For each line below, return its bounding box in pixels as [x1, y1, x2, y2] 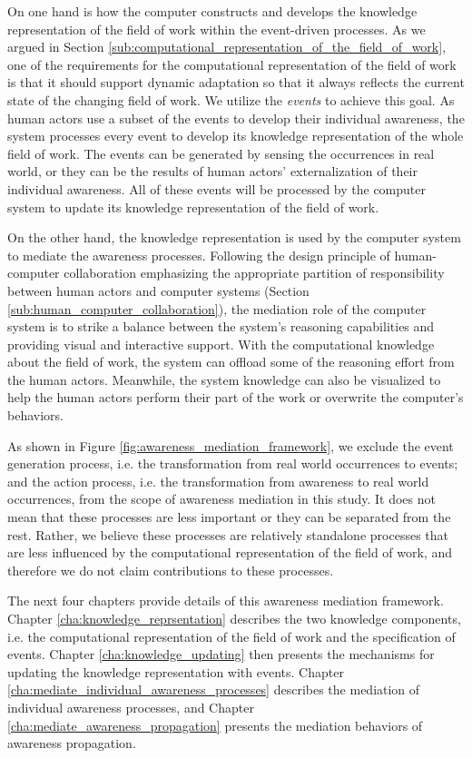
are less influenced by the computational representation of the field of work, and [7, 543, 453, 562]
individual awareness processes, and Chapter [7, 697, 254, 716]
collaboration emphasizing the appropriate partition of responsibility [64, 263, 445, 282]
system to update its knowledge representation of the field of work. [7, 197, 379, 216]
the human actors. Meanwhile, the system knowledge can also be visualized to [7, 369, 441, 389]
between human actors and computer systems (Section [7, 281, 310, 300]
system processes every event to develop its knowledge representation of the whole [7, 126, 464, 145]
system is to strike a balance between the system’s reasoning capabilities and [7, 317, 435, 336]
